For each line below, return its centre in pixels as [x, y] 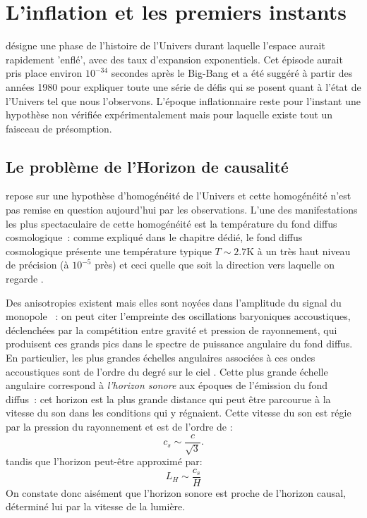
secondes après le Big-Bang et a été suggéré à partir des [232, 73]
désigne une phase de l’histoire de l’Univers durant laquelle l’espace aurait [166, 45]
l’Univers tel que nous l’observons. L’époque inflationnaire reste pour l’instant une [183, 100]
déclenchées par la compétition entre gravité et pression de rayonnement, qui [172, 329]
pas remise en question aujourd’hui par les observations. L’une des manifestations [182, 210]
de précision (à [37, 265]
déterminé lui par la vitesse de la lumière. [96, 506]
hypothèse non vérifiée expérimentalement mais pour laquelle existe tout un [169, 115]
